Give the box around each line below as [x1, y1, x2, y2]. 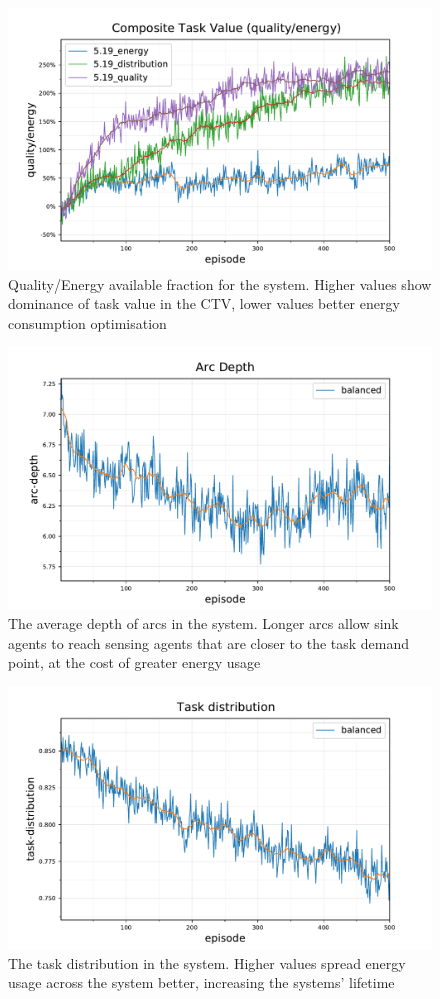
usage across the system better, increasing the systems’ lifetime [8, 972, 395, 993]
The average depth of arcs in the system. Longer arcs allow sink [8, 613, 399, 634]
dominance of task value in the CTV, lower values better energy [8, 293, 400, 314]
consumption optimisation [8, 312, 167, 333]
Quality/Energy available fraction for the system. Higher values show [8, 273, 432, 294]
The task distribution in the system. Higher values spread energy [8, 952, 406, 973]
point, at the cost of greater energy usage [8, 652, 261, 673]
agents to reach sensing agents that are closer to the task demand [8, 632, 410, 653]
